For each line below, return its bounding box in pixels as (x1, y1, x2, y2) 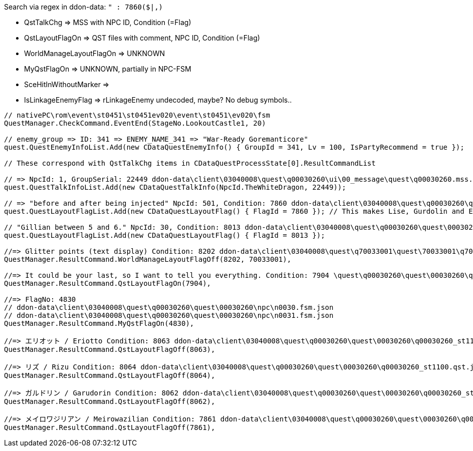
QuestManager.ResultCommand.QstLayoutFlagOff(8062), (4, 397, 215, 405)
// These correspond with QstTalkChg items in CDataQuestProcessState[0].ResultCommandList (4, 159, 376, 167)
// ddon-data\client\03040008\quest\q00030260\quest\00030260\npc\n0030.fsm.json (4, 303, 334, 311)
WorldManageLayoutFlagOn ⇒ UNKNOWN (24, 49, 165, 58)
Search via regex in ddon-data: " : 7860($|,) (4, 3, 163, 11)
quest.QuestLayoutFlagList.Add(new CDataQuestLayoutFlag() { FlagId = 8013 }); (4, 231, 325, 239)
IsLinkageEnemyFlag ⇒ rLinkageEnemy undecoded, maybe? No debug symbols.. (24, 96, 292, 104)
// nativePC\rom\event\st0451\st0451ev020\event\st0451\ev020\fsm (4, 111, 271, 119)
